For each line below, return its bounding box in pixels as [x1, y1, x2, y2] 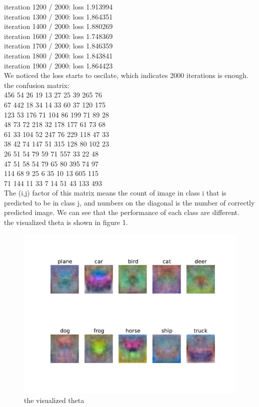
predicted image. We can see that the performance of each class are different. [4, 207, 239, 217]
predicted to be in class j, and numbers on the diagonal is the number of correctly [4, 197, 255, 207]
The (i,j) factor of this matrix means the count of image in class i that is [4, 187, 226, 198]
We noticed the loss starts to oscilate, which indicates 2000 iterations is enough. [4, 70, 248, 80]
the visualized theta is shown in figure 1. [4, 217, 128, 227]
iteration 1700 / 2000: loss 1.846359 [4, 40, 113, 51]
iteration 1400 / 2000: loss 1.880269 [4, 21, 113, 31]
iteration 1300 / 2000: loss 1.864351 [4, 11, 113, 21]
